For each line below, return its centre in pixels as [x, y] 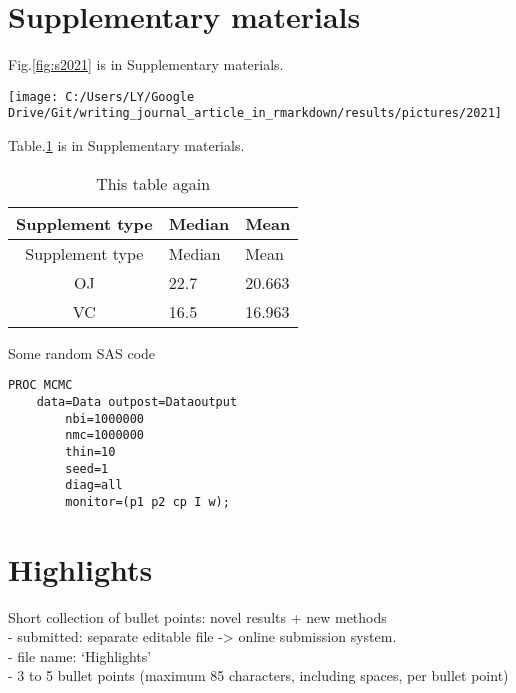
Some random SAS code [82, 352]
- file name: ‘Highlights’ [80, 655]
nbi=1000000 [105, 418]
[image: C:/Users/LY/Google [101, 96]
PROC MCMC [40, 385]
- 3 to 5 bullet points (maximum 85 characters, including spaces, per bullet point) [258, 675]
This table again [153, 183]
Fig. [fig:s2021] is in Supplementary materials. [146, 64]
